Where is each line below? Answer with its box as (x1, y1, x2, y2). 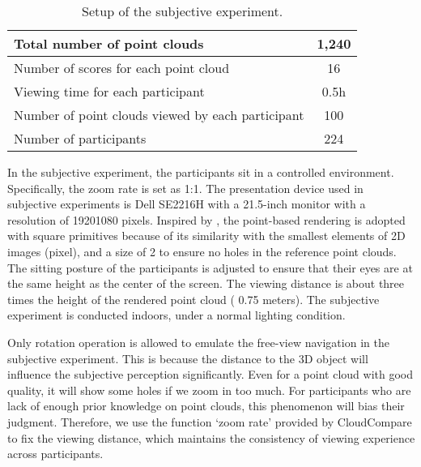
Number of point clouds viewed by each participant (14, 105, 304, 124)
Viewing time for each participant (14, 82, 205, 101)
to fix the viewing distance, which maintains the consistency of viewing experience (7, 429, 415, 446)
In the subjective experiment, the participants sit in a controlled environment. (7, 164, 394, 180)
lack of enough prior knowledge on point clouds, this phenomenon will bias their (7, 397, 405, 414)
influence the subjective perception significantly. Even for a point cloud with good (7, 366, 413, 383)
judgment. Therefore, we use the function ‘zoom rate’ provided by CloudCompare (7, 413, 412, 430)
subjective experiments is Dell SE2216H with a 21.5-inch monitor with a (7, 195, 366, 212)
